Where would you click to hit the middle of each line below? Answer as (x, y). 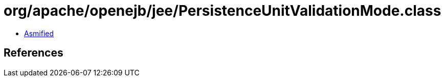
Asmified (39, 33)
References (34, 53)
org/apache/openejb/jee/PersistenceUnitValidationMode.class (222, 11)
